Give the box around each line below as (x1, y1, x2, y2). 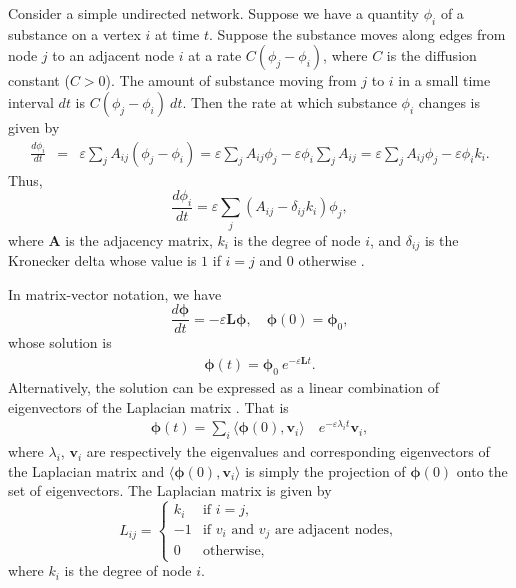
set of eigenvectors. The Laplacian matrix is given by (8, 480, 332, 501)
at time (154, 23, 200, 44)
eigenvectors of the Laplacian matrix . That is (8, 396, 289, 417)
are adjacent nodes (274, 522, 389, 537)
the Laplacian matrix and (8, 460, 165, 481)
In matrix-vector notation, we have (8, 283, 222, 304)
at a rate (188, 45, 242, 66)
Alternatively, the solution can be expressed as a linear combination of (8, 376, 439, 397)
